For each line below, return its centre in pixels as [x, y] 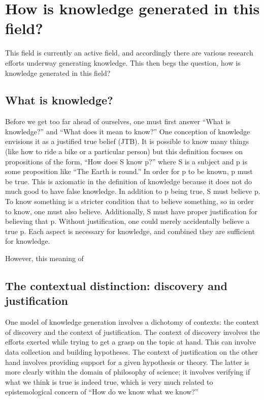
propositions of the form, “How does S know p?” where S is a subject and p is [126, 161]
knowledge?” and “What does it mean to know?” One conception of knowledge [128, 131]
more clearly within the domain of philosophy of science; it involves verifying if [128, 372]
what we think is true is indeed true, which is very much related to [109, 381]
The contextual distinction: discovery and [116, 285]
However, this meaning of [44, 258]
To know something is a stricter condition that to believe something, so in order [129, 201]
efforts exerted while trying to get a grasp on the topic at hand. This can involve [131, 342]
